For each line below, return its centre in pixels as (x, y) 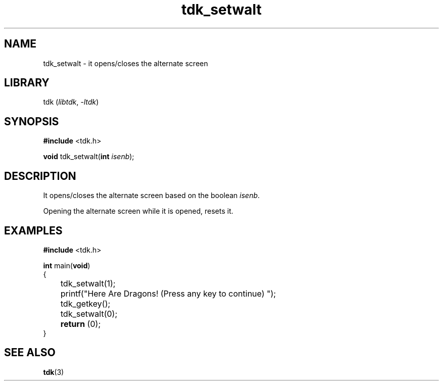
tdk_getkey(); (85, 303)
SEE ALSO (30, 353)
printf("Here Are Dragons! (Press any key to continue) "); (168, 293)
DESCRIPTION (40, 176)
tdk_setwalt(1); (88, 283)
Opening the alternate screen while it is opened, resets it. (138, 211)
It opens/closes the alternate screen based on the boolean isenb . (151, 196)
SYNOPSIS (32, 121)
